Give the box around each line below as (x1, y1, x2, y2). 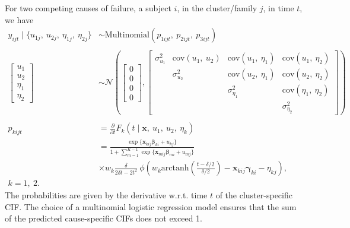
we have (5, 13, 34, 26)
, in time (263, 2, 294, 14)
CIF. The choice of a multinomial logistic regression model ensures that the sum (5, 200, 297, 213)
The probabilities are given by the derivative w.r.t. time (5, 189, 208, 201)
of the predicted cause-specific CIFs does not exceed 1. (5, 212, 202, 224)
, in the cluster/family (177, 2, 257, 14)
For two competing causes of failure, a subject (5, 2, 171, 14)
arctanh (161, 164, 189, 173)
